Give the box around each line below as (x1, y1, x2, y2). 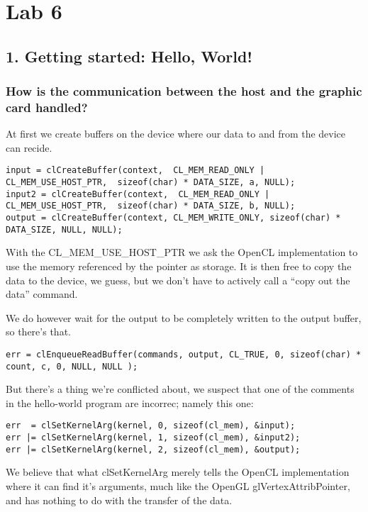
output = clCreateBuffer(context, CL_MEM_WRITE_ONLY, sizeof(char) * (6, 213, 341, 223)
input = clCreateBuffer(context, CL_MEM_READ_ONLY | (6, 165, 265, 176)
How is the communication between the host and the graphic (6, 82, 362, 100)
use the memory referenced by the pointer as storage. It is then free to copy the (6, 259, 352, 274)
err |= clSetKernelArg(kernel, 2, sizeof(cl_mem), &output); (6, 444, 301, 455)
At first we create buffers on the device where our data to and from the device (6, 126, 346, 141)
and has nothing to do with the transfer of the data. (6, 492, 233, 507)
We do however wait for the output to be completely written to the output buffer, (6, 310, 362, 325)
